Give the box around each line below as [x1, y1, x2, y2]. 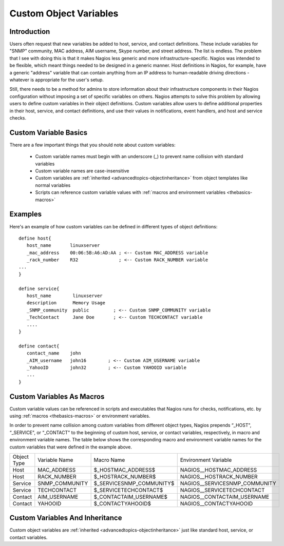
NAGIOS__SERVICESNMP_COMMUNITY [180, 480, 277, 487]
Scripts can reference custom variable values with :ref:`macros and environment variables [35, 189, 226, 196]
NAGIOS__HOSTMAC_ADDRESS [180, 466, 257, 473]
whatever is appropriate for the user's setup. [9, 77, 104, 83]
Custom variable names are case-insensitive [35, 168, 129, 174]
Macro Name [93, 456, 125, 463]
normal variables [35, 182, 71, 188]
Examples [9, 210, 42, 219]
